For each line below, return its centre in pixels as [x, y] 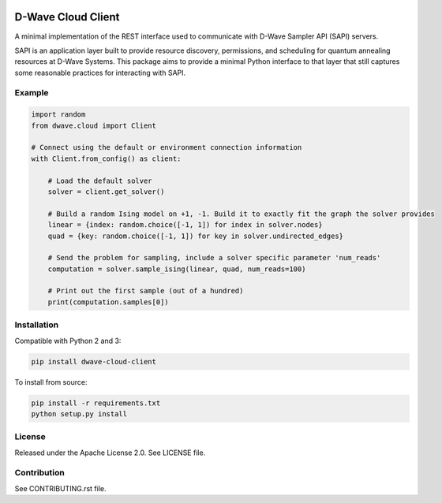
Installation [37, 325]
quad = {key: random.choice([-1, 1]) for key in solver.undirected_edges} [195, 236]
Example [32, 93]
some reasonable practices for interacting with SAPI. [100, 73]
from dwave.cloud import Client [94, 125]
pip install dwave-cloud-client [94, 361]
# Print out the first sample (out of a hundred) [146, 291]
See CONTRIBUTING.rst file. [60, 488]
